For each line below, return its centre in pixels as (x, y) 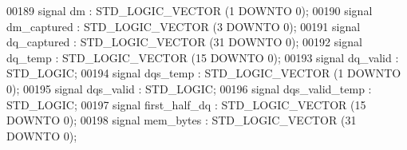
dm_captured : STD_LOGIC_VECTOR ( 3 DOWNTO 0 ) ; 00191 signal (184, 26)
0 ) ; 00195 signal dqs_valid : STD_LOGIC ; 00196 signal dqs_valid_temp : (189, 88)
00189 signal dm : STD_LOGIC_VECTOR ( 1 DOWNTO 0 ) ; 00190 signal (190, 10)
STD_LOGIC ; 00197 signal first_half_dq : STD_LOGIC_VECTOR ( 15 (186, 104)
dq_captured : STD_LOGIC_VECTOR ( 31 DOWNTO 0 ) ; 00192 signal (184, 42)
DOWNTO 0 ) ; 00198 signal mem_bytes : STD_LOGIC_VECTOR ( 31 (182, 120)
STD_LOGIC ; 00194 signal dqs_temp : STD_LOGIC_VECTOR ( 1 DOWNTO (204, 73)
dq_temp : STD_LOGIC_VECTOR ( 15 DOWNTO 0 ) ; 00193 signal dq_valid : (203, 57)
